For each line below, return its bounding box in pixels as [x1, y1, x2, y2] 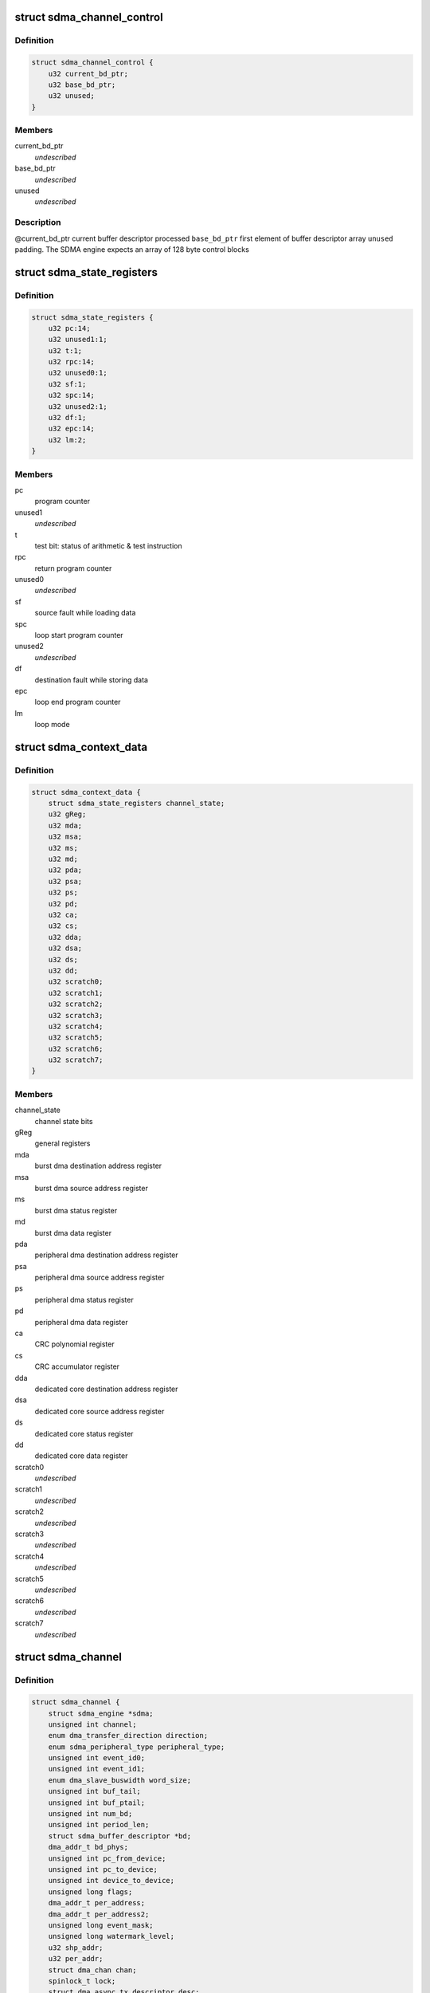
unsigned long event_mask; [48, 1920, 154, 1929]
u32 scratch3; [48, 1011, 104, 1020]
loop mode [34, 720, 71, 729]
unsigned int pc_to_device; [48, 1865, 158, 1873]
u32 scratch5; [48, 1033, 104, 1042]
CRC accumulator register [34, 1362, 119, 1371]
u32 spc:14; [48, 391, 96, 400]
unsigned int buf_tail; [48, 1787, 141, 1796]
